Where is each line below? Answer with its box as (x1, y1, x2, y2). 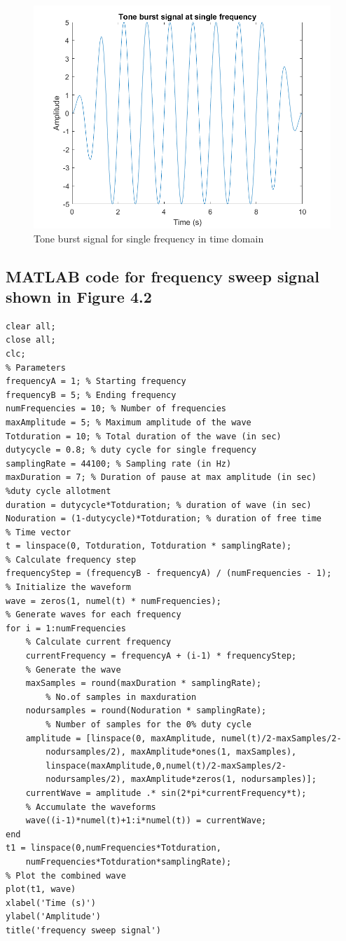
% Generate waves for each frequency (6, 610, 181, 620)
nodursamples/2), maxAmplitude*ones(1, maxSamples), (46, 747, 297, 757)
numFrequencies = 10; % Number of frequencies (6, 404, 226, 414)
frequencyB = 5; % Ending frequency (6, 390, 177, 400)
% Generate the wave (25, 664, 121, 675)
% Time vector (6, 527, 71, 537)
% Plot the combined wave (6, 870, 126, 881)
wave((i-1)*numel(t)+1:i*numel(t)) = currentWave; (25, 816, 267, 826)
